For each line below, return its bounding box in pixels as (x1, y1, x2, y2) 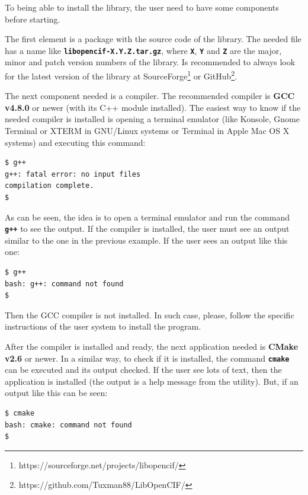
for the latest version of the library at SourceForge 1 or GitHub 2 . (5, 68, 238, 82)
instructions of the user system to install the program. (5, 320, 201, 333)
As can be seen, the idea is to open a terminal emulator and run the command (5, 210, 290, 223)
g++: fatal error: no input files (5, 170, 141, 178)
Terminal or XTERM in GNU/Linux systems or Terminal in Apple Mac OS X (5, 124, 290, 137)
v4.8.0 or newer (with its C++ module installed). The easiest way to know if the (5, 101, 301, 113)
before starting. (5, 12, 60, 25)
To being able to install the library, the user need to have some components (5, 1, 279, 13)
